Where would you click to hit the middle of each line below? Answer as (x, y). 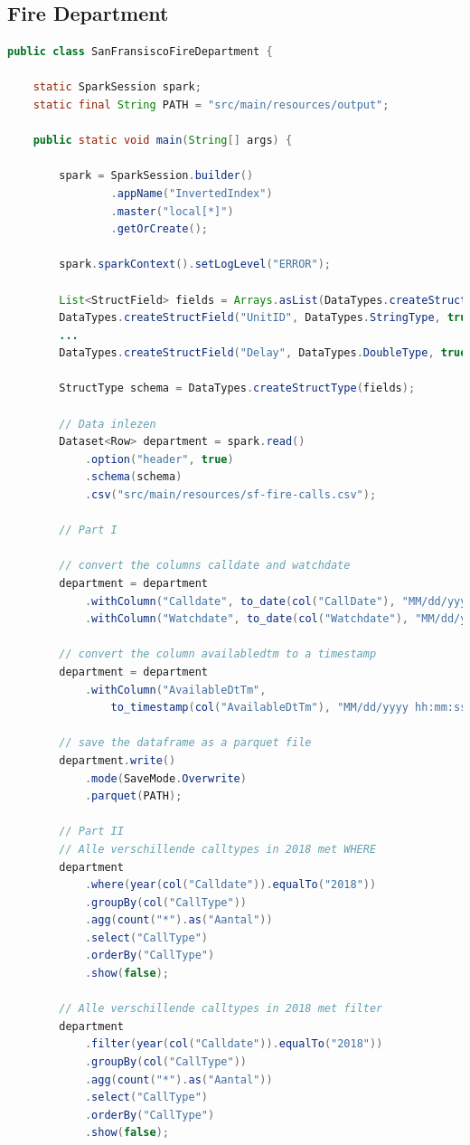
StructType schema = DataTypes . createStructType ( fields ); (237, 388)
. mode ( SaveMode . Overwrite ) (165, 778)
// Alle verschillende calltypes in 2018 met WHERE (218, 849)
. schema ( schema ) (133, 477)
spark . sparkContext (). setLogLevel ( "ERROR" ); (195, 265)
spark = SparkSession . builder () (156, 176)
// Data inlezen (108, 424)
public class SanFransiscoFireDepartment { (140, 52)
